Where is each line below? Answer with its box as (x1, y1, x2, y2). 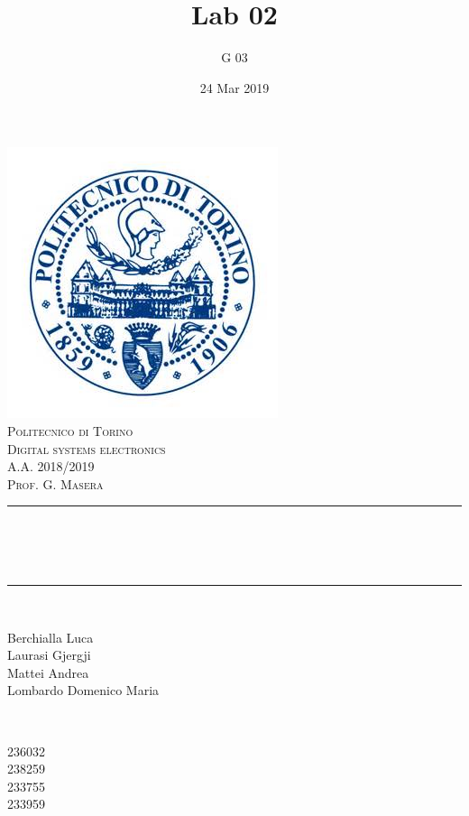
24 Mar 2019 (199, 78, 270, 97)
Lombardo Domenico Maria (7, 681, 160, 700)
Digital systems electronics (7, 439, 166, 458)
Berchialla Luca (7, 627, 94, 646)
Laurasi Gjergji (7, 645, 91, 664)
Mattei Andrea (7, 663, 89, 682)
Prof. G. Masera (7, 474, 104, 493)
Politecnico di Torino (7, 421, 133, 440)
